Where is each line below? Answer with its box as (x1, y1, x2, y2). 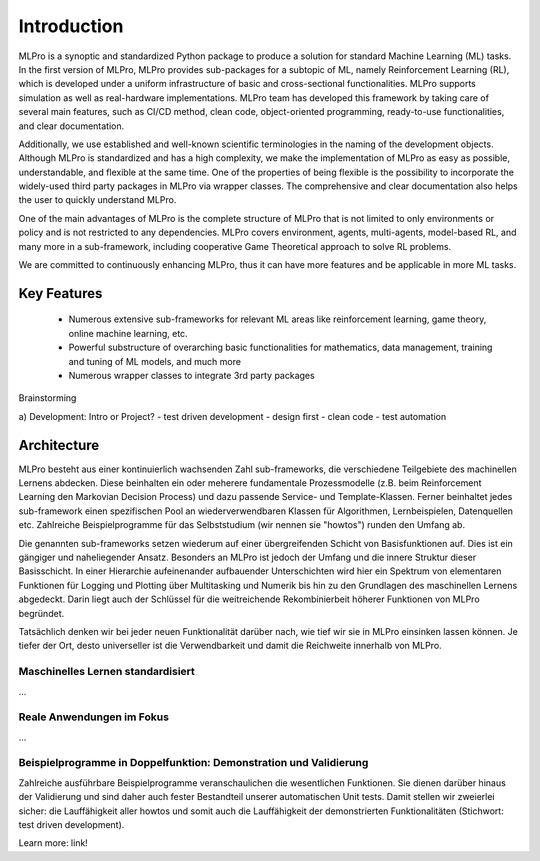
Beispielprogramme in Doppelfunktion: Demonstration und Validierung (18, 756, 369, 770)
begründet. (18, 607, 65, 619)
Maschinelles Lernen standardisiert (18, 665, 195, 679)
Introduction (18, 15, 124, 37)
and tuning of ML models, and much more (68, 355, 242, 367)
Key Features (18, 285, 103, 302)
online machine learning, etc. (68, 327, 189, 339)
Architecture (18, 436, 100, 454)
